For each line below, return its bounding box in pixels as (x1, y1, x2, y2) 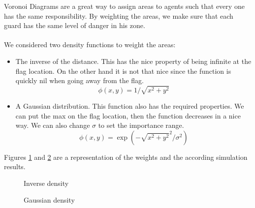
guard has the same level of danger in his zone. (4, 20, 145, 30)
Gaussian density (24, 194, 75, 205)
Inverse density (24, 178, 69, 188)
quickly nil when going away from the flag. (15, 75, 144, 86)
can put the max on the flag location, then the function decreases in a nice (15, 110, 241, 120)
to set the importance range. (98, 120, 184, 130)
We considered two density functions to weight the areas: (4, 39, 176, 50)
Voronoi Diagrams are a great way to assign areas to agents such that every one (4, 1, 245, 11)
